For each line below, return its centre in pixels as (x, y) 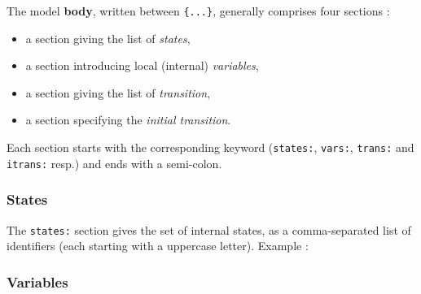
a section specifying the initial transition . (128, 120)
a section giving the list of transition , (118, 92)
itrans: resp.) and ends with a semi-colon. (114, 163)
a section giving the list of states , (108, 38)
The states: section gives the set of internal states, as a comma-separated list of (209, 229)
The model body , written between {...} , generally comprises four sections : (198, 11)
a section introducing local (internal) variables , (142, 65)
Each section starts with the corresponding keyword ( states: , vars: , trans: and (210, 147)
